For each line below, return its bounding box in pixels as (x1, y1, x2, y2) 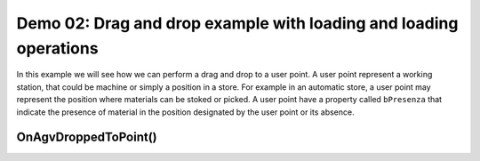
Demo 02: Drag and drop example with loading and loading (16, 13, 459, 33)
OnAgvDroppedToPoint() (16, 130, 157, 145)
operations (16, 38, 99, 58)
